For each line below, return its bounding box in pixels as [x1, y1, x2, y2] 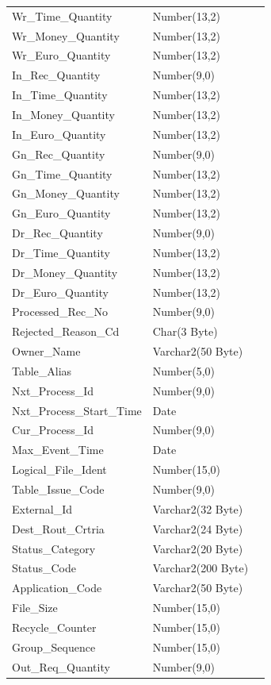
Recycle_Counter [12, 618, 97, 635]
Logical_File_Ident [12, 461, 107, 478]
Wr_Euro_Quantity [12, 47, 111, 63]
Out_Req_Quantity [12, 658, 110, 675]
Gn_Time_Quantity [12, 165, 113, 182]
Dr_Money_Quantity [12, 264, 118, 280]
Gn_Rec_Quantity [12, 145, 105, 162]
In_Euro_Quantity [12, 125, 106, 142]
